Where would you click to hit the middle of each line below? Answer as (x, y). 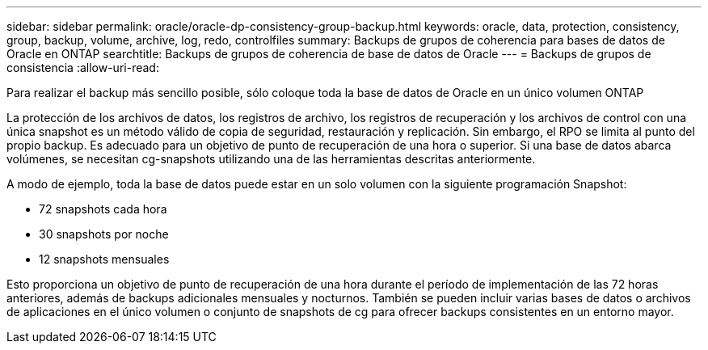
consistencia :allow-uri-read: (83, 67)
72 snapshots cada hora (103, 209)
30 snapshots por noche (104, 234)
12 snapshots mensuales (104, 259)
